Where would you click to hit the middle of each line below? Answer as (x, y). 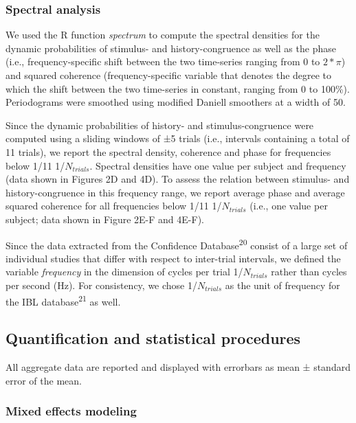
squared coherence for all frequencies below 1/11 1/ (114, 206)
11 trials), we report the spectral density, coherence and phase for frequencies (168, 151)
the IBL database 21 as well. (63, 300)
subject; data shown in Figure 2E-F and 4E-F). (105, 219)
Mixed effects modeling (71, 411)
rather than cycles (309, 272)
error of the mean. (44, 380)
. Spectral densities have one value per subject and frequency (218, 165)
